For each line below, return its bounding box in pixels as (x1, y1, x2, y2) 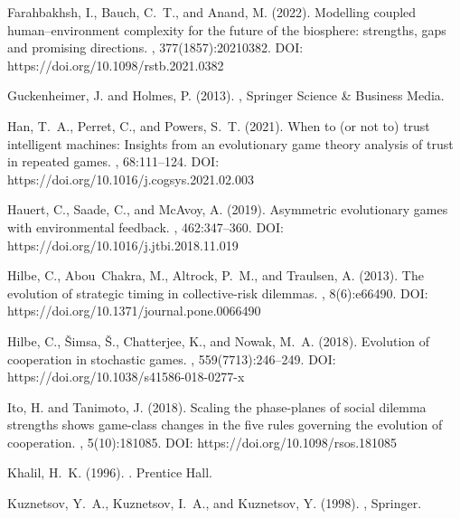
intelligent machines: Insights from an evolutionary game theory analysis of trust (7, 134, 454, 153)
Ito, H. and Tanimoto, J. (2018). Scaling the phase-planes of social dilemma (7, 397, 427, 416)
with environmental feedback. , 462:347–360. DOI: (7, 217, 284, 236)
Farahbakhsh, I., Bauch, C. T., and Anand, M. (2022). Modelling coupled (7, 3, 417, 21)
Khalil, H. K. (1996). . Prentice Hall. (7, 463, 212, 482)
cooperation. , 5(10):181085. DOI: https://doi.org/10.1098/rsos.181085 (7, 432, 398, 451)
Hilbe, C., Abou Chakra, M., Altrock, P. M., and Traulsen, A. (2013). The (7, 266, 424, 285)
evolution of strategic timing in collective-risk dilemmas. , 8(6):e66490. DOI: (7, 283, 428, 302)
